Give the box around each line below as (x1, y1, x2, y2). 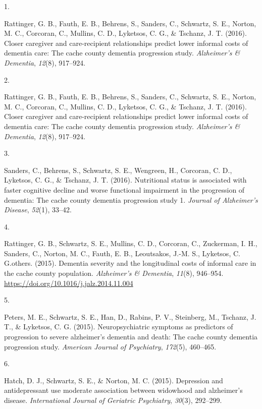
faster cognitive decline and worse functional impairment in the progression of (4, 184, 245, 195)
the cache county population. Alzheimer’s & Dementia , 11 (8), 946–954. (4, 268, 224, 278)
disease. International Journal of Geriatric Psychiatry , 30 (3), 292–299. (4, 395, 222, 405)
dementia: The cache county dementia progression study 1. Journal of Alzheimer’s (4, 194, 258, 205)
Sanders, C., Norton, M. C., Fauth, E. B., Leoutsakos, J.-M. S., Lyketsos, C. (4, 248, 240, 258)
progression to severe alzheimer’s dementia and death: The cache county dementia (4, 331, 258, 342)
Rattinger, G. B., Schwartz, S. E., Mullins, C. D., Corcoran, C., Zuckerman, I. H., (4, 238, 257, 249)
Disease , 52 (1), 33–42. (4, 204, 72, 215)
